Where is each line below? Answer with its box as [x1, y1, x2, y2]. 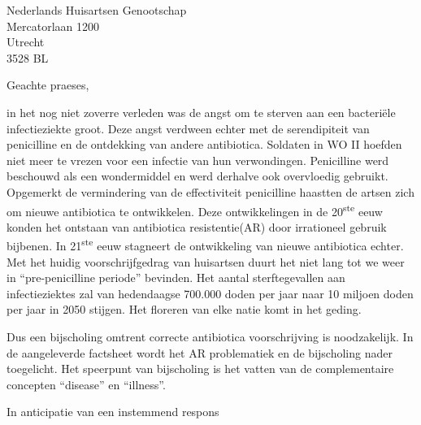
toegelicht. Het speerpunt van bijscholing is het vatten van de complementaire [7, 360, 394, 377]
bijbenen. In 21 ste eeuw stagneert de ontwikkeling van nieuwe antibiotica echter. [7, 235, 404, 254]
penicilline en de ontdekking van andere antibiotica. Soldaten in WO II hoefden [7, 136, 402, 153]
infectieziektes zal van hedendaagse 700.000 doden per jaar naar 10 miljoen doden [7, 284, 414, 301]
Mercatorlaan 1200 [7, 17, 100, 34]
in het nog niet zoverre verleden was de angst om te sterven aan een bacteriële [7, 103, 396, 120]
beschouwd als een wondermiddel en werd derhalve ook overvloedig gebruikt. [7, 167, 388, 184]
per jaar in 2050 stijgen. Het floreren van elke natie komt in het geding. [7, 301, 362, 318]
